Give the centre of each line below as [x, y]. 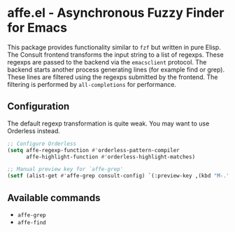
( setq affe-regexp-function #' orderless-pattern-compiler [93, 150]
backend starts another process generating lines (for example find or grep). [116, 69]
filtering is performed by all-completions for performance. [92, 84]
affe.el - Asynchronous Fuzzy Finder [116, 13]
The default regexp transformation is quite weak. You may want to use [108, 123]
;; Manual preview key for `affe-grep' [65, 170]
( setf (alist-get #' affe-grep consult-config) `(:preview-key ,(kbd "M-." [119, 176]
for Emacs [37, 28]
